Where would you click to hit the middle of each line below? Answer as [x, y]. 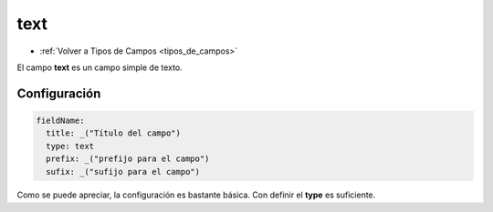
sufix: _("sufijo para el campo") [123, 172]
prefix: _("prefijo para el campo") [128, 159]
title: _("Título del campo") [114, 133]
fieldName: [60, 120]
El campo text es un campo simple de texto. [100, 67]
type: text [70, 146]
